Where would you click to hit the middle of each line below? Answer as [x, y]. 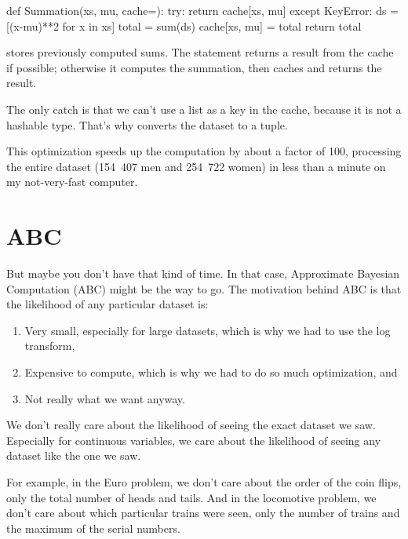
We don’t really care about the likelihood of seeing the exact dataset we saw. [191, 425]
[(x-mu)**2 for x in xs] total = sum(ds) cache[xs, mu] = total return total [184, 25]
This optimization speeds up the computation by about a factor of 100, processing [204, 151]
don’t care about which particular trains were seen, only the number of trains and [203, 513]
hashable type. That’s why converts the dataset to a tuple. [147, 124]
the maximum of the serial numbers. [93, 528]
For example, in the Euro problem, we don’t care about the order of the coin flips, [204, 482]
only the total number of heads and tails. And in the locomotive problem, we [191, 497]
